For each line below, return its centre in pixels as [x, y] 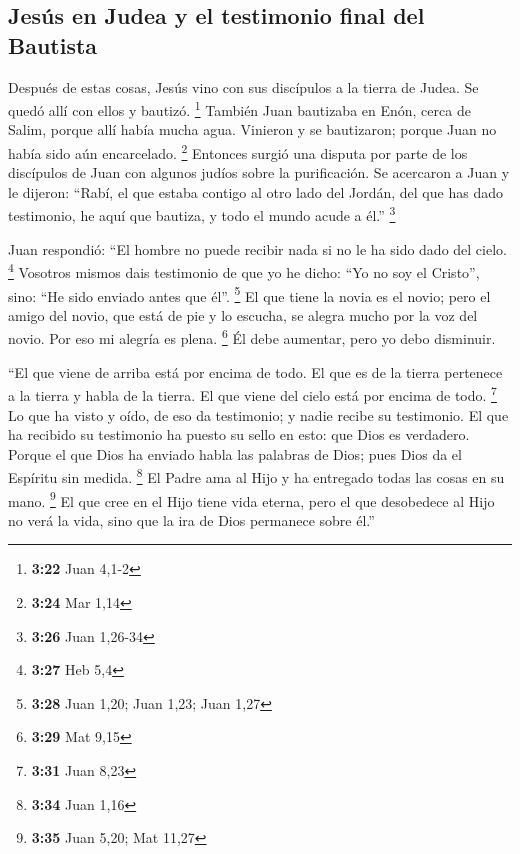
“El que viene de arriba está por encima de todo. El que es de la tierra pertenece [255, 371]
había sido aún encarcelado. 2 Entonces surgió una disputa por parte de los [238, 151]
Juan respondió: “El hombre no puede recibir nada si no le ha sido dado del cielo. [257, 248]
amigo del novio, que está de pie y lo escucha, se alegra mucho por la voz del [243, 314]
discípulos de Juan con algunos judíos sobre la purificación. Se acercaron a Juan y [259, 172]
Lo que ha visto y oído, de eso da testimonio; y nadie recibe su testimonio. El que [258, 414]
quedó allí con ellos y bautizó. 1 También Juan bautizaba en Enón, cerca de [239, 108]
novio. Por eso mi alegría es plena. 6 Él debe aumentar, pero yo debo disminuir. [252, 337]
